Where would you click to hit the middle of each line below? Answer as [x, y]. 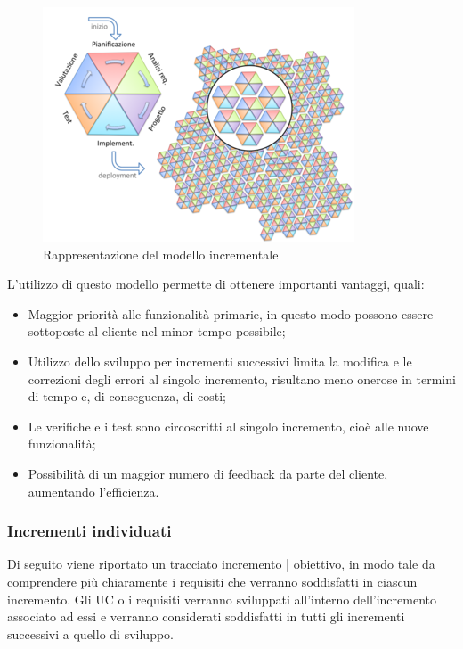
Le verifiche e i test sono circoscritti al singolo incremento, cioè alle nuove [228, 426]
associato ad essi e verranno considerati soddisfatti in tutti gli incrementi [206, 616]
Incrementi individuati [89, 531]
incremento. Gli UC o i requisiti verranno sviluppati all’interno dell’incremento [222, 599]
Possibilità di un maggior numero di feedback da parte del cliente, [208, 473]
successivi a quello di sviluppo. [90, 633]
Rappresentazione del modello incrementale [161, 254]
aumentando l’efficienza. [93, 491]
